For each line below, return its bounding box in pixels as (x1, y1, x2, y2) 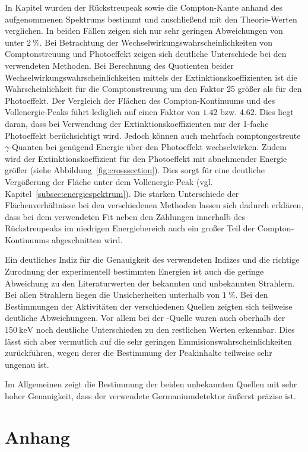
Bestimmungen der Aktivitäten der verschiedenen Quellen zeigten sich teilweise (5, 300, 293, 312)
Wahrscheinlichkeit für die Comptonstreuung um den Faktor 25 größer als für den (5, 82, 302, 95)
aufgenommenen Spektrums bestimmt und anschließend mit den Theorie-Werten (5, 12, 297, 25)
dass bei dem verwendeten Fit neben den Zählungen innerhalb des (5, 210, 245, 222)
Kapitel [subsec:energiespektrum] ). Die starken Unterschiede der (5, 187, 239, 199)
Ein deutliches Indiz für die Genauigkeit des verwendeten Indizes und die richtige (5, 253, 300, 266)
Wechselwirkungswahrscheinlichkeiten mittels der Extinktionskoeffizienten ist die (5, 71, 297, 83)
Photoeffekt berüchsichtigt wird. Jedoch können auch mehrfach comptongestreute (5, 129, 301, 141)
